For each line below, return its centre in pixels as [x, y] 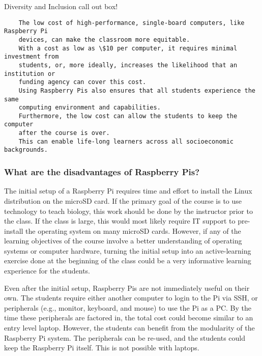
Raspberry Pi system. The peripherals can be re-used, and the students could [125, 337]
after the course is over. [64, 133]
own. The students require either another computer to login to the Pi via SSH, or [131, 298]
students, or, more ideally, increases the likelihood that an [128, 65]
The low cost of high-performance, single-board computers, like [132, 23]
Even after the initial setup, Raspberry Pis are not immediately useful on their [127, 287]
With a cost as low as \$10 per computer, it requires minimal [128, 48]
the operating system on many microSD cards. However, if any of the [133, 230]
